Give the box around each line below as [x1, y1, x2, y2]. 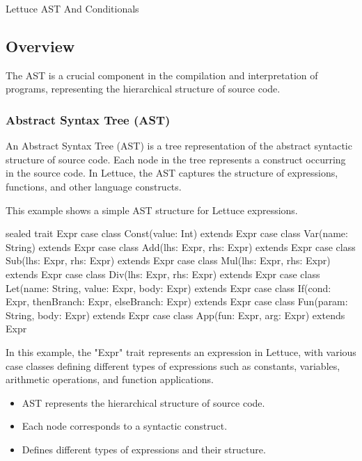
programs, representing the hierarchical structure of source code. [6, 81, 281, 96]
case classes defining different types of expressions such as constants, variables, [6, 358, 340, 373]
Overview [6, 35, 75, 56]
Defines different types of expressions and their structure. [22, 442, 266, 456]
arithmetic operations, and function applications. [6, 372, 214, 387]
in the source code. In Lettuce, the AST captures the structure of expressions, [6, 165, 338, 180]
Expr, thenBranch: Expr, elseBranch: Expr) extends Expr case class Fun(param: [6, 294, 348, 309]
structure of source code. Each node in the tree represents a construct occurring [6, 152, 346, 166]
